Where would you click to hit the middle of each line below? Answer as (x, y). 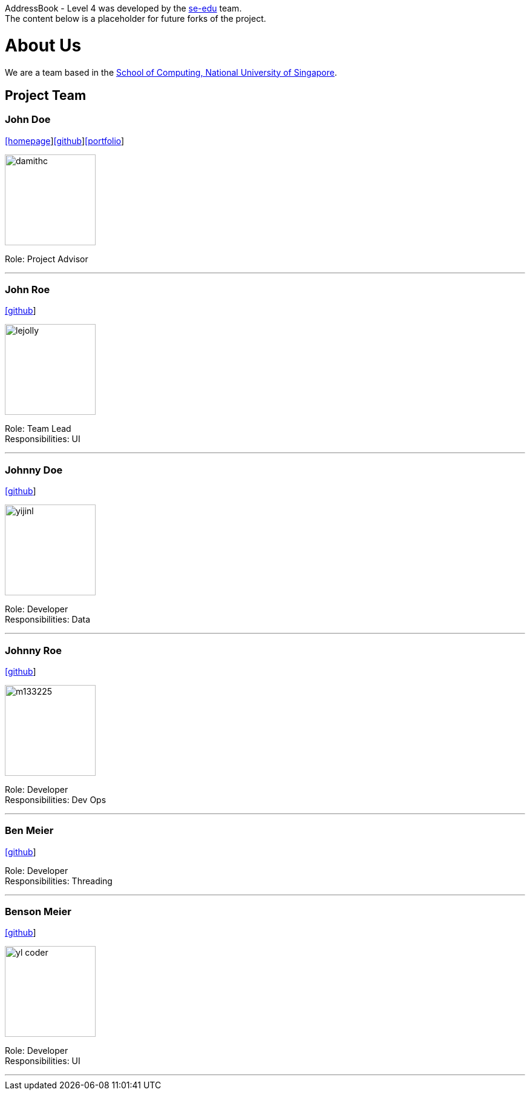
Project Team (46, 95)
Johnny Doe (34, 470)
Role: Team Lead (38, 429)
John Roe (28, 290)
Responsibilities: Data (48, 620)
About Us (43, 45)
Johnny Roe (33, 650)
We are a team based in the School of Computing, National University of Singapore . (171, 72)
